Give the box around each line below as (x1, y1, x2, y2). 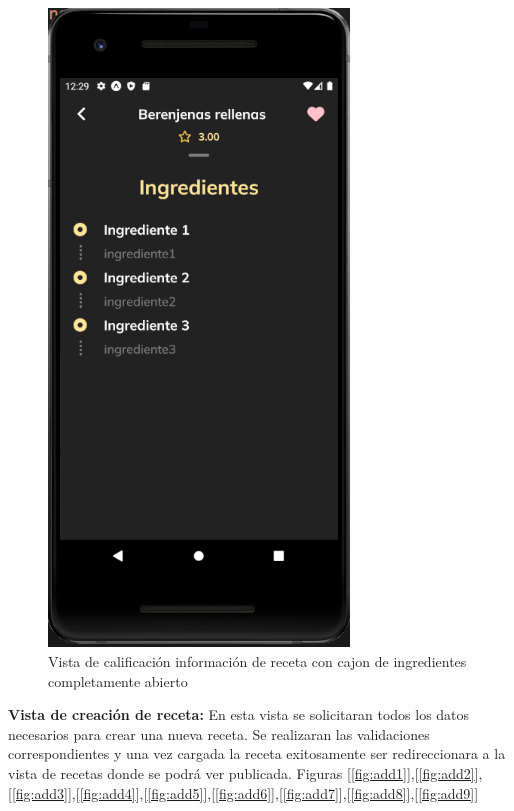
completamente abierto (48, 670, 188, 691)
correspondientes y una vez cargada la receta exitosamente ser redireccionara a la (8, 743, 506, 764)
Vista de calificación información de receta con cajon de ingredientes (48, 650, 467, 671)
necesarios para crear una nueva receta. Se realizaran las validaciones (8, 723, 430, 744)
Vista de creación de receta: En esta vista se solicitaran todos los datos (8, 704, 470, 725)
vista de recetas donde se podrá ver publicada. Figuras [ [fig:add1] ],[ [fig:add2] (8, 762, 475, 783)
